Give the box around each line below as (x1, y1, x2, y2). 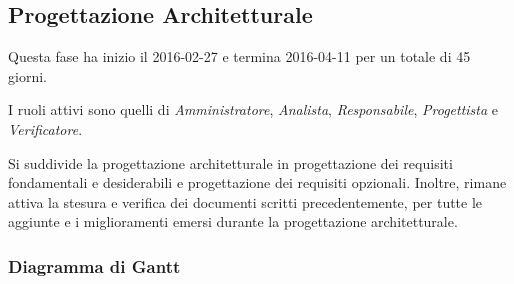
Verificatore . (8, 118, 83, 139)
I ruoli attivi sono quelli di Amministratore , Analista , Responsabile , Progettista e (8, 99, 499, 120)
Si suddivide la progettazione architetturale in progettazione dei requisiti (8, 152, 453, 173)
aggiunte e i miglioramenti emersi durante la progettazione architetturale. (8, 211, 458, 232)
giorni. (8, 65, 47, 86)
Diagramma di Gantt (8, 253, 181, 278)
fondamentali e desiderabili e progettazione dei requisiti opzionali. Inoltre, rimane (8, 172, 507, 193)
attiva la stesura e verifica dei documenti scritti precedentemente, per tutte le (8, 191, 483, 212)
